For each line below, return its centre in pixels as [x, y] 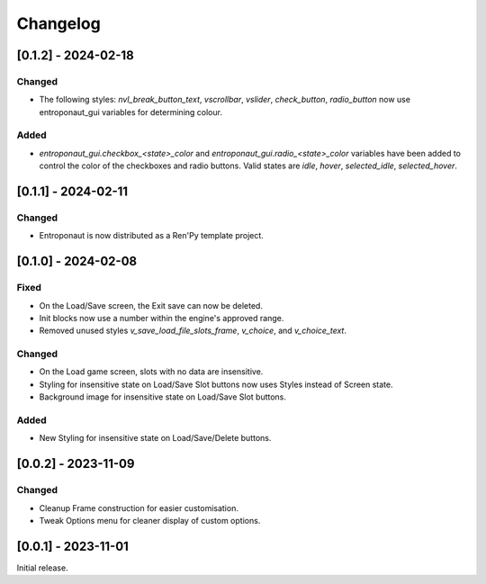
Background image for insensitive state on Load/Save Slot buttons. [163, 397]
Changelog [58, 23]
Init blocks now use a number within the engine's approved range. [162, 318]
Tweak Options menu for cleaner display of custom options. [150, 520]
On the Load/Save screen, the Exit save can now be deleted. [151, 305]
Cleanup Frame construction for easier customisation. [139, 508]
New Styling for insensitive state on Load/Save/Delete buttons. [155, 438]
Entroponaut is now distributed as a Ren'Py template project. [152, 236]
